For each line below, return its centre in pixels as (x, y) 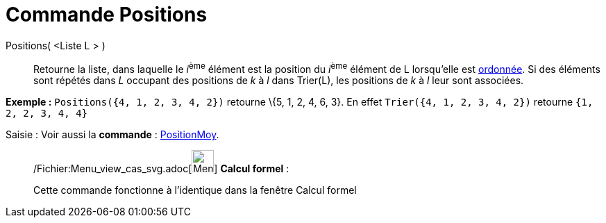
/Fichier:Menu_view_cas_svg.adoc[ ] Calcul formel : (161, 169)
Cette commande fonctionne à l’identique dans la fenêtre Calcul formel (195, 190)
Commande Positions (107, 15)
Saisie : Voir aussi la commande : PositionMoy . (112, 135)
